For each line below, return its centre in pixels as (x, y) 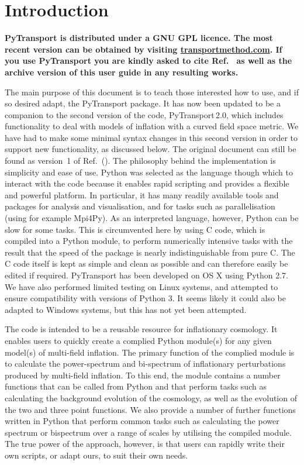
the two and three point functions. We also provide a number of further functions (150, 409)
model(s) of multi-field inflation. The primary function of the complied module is (150, 352)
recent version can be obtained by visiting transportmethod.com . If (144, 49)
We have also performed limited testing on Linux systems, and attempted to (141, 286)
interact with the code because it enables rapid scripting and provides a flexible (147, 183)
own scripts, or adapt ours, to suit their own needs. (96, 455)
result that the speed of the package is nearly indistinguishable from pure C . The (150, 252)
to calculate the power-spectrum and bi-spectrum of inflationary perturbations (145, 364)
